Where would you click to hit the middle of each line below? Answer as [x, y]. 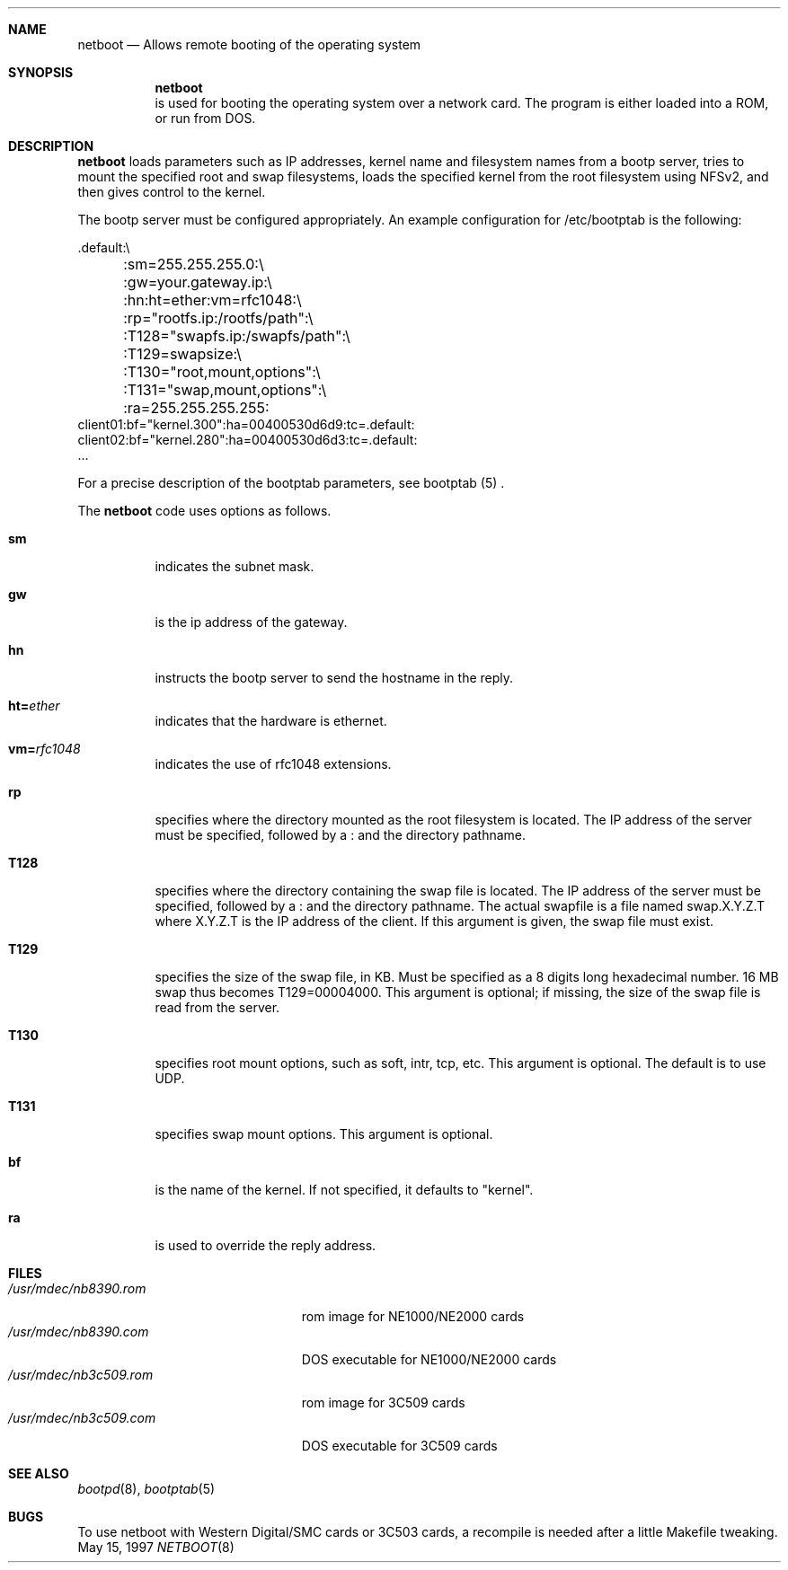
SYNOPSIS [41, 72]
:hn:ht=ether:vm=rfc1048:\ [212, 300]
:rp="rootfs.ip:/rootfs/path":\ [218, 318]
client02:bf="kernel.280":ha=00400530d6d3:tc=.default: [248, 440]
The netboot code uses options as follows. [204, 511]
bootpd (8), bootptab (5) [146, 1489]
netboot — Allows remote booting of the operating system [249, 44]
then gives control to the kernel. [172, 192]
